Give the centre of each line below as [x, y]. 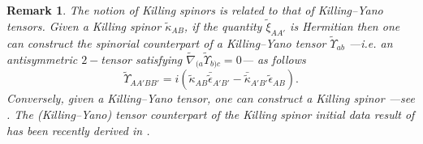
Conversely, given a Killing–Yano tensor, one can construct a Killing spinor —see [211, 98]
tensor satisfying [142, 59]
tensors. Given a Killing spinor [84, 25]
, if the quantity [223, 25]
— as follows [274, 59]
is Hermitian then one [345, 25]
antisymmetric [42, 59]
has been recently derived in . [78, 130]
